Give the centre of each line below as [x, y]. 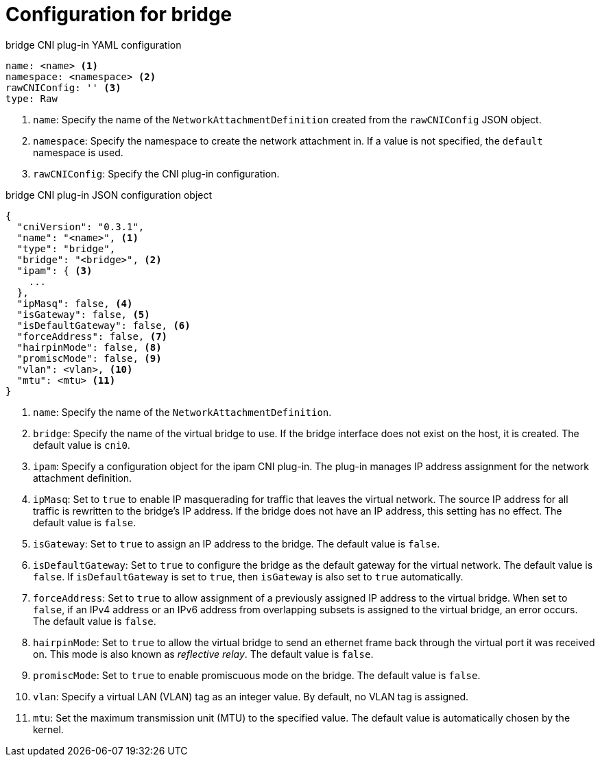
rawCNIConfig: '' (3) [63, 87]
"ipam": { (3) [55, 270]
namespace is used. [78, 152]
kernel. [48, 729]
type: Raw [32, 98]
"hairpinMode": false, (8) [89, 347]
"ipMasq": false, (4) [75, 303]
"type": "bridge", [66, 248]
